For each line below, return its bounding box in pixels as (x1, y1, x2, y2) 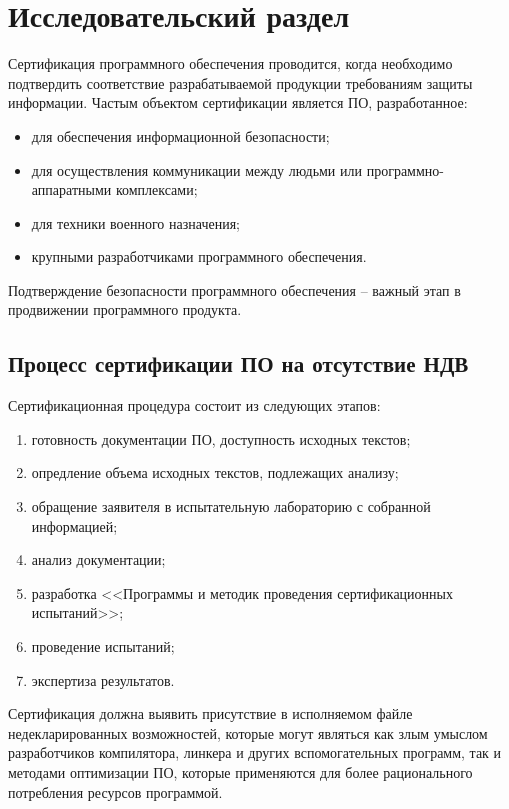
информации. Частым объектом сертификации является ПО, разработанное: (8, 92, 468, 113)
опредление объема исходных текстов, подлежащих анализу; (31, 462, 399, 483)
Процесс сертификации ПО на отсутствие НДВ (8, 348, 469, 379)
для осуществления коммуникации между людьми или (31, 159, 362, 180)
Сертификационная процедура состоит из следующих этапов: (8, 395, 381, 416)
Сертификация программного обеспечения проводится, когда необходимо (8, 53, 453, 74)
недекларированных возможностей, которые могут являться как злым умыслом (8, 722, 488, 743)
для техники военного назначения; (31, 212, 240, 233)
